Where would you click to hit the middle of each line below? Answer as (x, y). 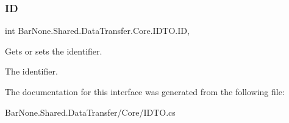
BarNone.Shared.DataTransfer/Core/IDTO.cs (90, 112)
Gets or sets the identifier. (54, 51)
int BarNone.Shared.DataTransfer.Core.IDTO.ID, (97, 31)
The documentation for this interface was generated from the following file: (145, 91)
